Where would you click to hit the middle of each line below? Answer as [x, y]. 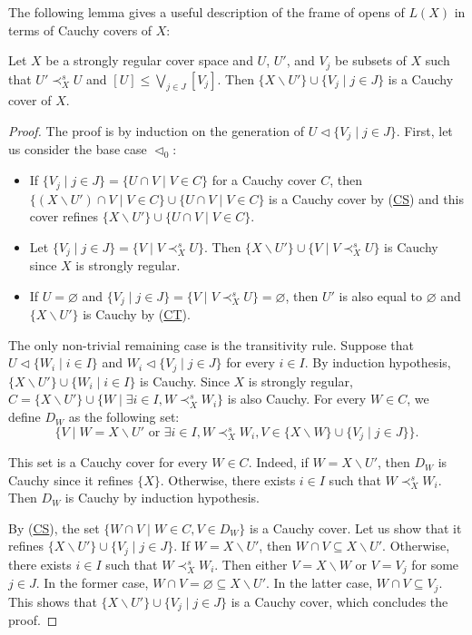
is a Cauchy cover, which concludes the [339, 601]
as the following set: [124, 417]
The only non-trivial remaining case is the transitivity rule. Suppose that [211, 344]
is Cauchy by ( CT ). [137, 314]
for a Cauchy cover [264, 180]
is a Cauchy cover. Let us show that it [356, 528]
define [25, 417]
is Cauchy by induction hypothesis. [162, 498]
